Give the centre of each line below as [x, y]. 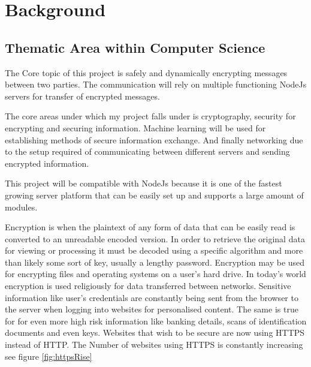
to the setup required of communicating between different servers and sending [147, 151]
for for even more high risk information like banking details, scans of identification [156, 321]
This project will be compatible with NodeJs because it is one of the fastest [144, 183]
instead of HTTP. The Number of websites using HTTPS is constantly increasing [154, 345]
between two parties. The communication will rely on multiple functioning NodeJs [156, 84]
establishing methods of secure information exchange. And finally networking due [154, 139]
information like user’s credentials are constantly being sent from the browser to [152, 297]
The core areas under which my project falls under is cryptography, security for [150, 116]
